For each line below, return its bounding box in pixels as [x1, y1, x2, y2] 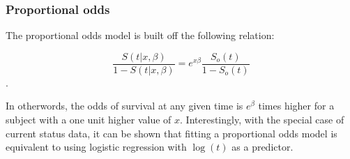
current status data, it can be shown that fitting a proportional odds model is [6, 126, 337, 140]
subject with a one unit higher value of [6, 112, 172, 127]
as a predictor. [231, 139, 294, 154]
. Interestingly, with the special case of [180, 112, 344, 127]
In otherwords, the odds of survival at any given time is [6, 98, 243, 113]
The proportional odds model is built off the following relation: [6, 28, 275, 43]
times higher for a [258, 98, 335, 113]
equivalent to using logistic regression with [6, 139, 187, 154]
